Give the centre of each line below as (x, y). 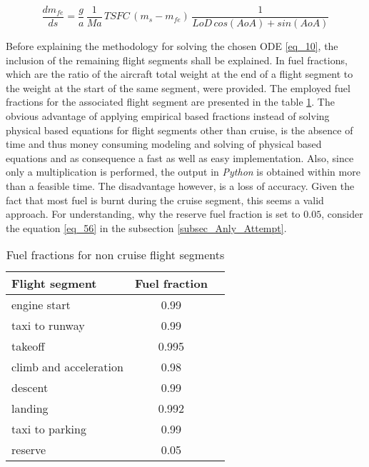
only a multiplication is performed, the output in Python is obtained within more (183, 172)
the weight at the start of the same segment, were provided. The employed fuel (178, 87)
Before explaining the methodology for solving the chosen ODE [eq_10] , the (172, 46)
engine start (41, 305)
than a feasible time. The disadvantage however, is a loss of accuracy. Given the (180, 186)
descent (30, 388)
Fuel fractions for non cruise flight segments (115, 255)
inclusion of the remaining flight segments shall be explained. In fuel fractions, (177, 60)
